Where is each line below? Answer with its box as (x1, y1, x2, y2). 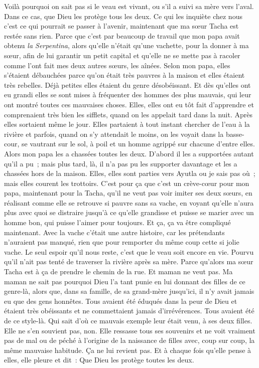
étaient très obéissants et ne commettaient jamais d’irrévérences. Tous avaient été (4, 305, 254, 316)
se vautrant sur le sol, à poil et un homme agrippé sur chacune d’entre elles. (22, 138, 255, 149)
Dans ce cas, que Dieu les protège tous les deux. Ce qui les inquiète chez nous (4, 11, 242, 21)
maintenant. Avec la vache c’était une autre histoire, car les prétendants (4, 227, 225, 237)
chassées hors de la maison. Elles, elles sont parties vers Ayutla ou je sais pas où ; (4, 168, 255, 178)
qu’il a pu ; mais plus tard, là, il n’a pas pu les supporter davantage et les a (4, 158, 237, 168)
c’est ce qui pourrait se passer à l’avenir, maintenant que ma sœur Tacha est (4, 21, 239, 31)
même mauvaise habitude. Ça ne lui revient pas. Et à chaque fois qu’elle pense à (4, 344, 251, 355)
